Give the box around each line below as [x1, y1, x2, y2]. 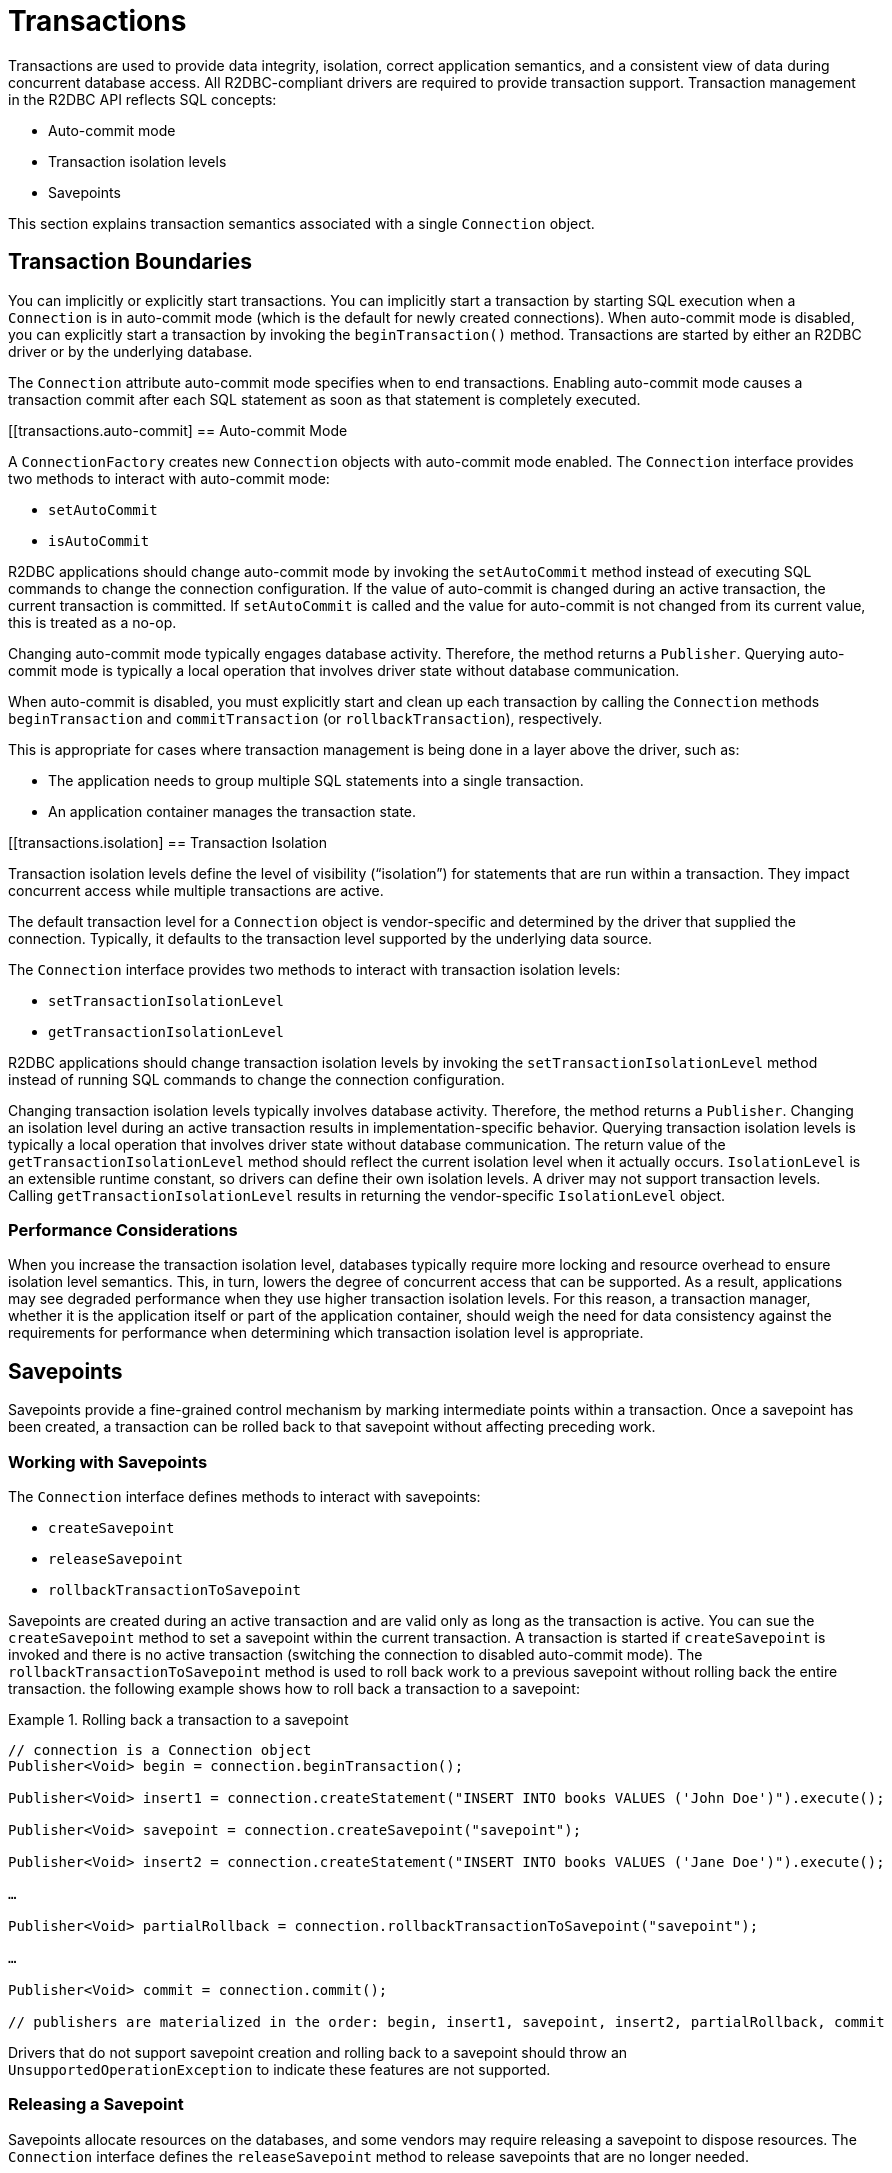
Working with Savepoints [8, 1451, 208, 1472]
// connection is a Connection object [8, 1741, 312, 1758]
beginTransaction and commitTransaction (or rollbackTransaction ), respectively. [8, 709, 603, 727]
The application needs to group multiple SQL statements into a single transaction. [48, 771, 584, 789]
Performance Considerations [8, 1219, 238, 1240]
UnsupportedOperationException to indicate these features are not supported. [8, 2060, 551, 2078]
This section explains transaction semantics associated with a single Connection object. [8, 214, 595, 232]
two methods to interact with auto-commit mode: [8, 469, 330, 487]
